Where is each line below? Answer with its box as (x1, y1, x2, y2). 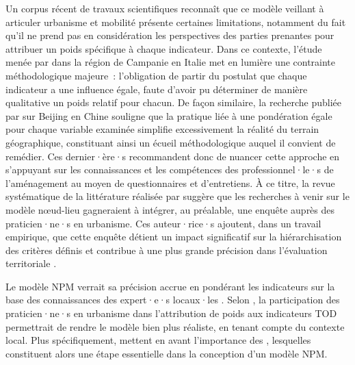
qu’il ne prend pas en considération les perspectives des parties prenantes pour (5, 28, 334, 42)
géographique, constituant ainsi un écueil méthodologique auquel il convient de (5, 135, 336, 149)
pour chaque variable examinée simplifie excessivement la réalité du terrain (5, 122, 319, 136)
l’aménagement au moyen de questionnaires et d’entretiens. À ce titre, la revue (5, 175, 335, 190)
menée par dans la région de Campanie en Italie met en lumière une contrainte (5, 55, 336, 69)
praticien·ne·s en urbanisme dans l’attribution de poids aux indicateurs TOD (5, 306, 337, 320)
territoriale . (5, 256, 57, 270)
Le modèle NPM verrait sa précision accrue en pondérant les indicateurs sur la (5, 279, 335, 293)
